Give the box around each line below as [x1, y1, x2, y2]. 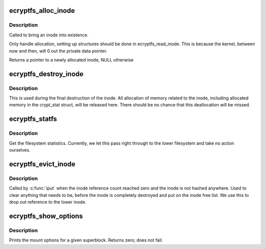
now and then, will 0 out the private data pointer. [9, 48, 108, 54]
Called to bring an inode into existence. [9, 32, 89, 38]
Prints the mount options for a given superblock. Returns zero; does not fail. [9, 237, 163, 243]
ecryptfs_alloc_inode [9, 6, 75, 15]
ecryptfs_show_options [9, 212, 83, 220]
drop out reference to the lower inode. [9, 199, 87, 205]
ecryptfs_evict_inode [9, 160, 76, 168]
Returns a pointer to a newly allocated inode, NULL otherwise [9, 57, 134, 62]
